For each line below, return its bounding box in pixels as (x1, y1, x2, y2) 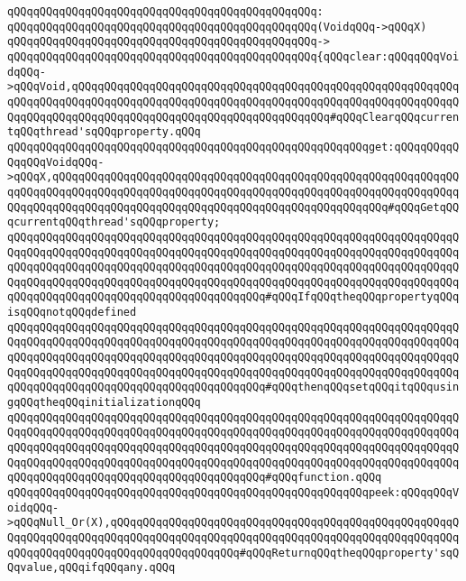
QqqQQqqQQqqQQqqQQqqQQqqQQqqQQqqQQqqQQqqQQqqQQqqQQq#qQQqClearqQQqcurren (7, 110, 460, 124)
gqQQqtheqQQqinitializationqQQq (7, 396, 201, 410)
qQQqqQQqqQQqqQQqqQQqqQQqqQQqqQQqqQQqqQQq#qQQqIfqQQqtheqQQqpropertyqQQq (7, 290, 460, 304)
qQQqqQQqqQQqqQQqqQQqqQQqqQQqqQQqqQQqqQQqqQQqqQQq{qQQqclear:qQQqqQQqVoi (7, 50, 460, 63)
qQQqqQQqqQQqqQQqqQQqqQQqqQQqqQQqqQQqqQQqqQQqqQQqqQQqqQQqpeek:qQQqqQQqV (7, 486, 460, 499)
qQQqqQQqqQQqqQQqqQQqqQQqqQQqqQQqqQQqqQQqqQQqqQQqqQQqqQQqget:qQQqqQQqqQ (7, 140, 460, 153)
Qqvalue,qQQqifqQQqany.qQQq (7, 561, 176, 575)
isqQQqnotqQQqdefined (7, 306, 137, 319)
